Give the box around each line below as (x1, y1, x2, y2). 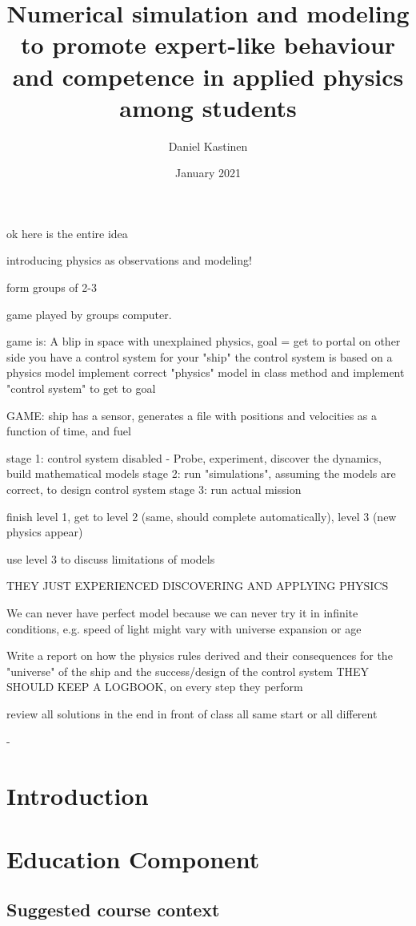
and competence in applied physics (12, 59, 404, 92)
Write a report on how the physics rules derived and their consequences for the (6, 647, 393, 664)
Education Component (6, 842, 260, 875)
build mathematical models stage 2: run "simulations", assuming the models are (6, 465, 396, 482)
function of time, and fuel (6, 423, 131, 439)
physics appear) (6, 524, 83, 540)
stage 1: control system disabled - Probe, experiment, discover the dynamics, (6, 449, 382, 466)
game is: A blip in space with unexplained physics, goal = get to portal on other (6, 333, 401, 350)
